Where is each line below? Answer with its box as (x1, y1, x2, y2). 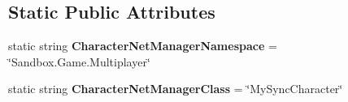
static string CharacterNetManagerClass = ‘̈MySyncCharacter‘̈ (8, 80, 343, 97)
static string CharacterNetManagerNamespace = (8, 37, 277, 54)
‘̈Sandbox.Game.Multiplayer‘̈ (8, 53, 150, 70)
